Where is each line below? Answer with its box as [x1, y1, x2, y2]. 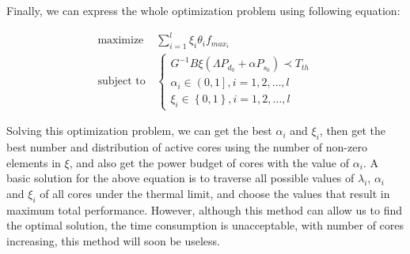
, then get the [319, 122, 386, 139]
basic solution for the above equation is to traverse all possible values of [6, 170, 355, 186]
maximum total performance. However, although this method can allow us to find [6, 201, 402, 218]
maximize [97, 35, 144, 47]
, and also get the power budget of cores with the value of [69, 154, 350, 170]
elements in [6, 154, 61, 170]
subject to [97, 76, 146, 88]
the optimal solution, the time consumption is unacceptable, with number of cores [6, 217, 404, 233]
